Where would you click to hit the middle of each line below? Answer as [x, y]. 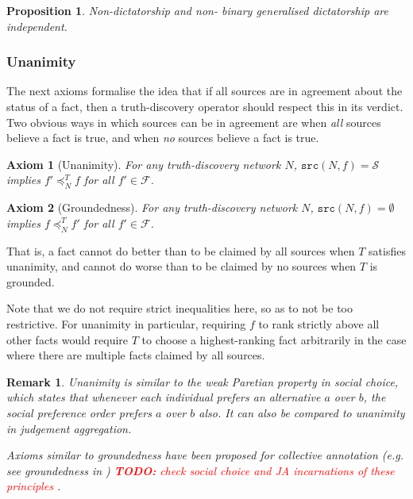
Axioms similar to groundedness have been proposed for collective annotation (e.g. [205, 455]
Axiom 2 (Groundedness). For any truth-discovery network [152, 207]
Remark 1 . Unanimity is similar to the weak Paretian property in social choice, [203, 381]
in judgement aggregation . [69, 428]
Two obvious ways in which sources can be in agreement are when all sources [194, 122]
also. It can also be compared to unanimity [302, 412]
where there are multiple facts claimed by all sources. [136, 355]
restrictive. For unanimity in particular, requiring [126, 323]
